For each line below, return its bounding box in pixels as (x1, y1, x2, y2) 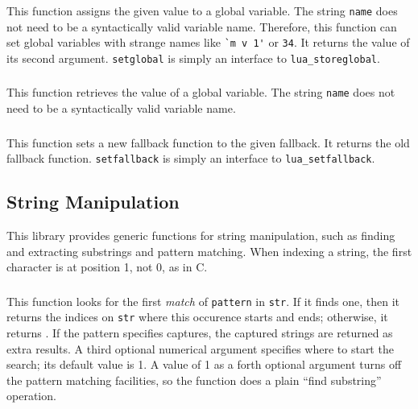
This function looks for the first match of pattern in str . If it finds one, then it (6, 292, 400, 309)
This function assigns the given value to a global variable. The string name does (6, 2, 398, 19)
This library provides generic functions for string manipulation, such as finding (6, 227, 395, 244)
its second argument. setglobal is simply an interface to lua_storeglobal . (6, 49, 380, 66)
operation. (6, 387, 56, 404)
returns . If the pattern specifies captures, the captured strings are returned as (6, 324, 393, 341)
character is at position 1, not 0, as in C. (6, 258, 208, 275)
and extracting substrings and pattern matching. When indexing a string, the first (6, 242, 412, 259)
